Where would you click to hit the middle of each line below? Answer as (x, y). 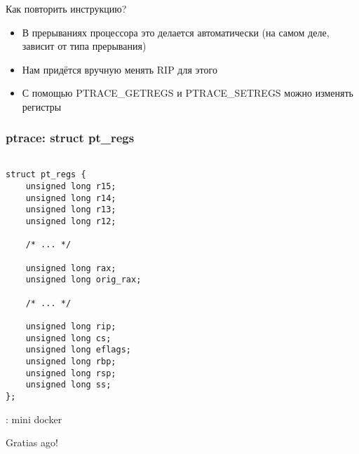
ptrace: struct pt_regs (70, 138)
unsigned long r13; (71, 210)
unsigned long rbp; (71, 361)
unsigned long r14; (71, 198)
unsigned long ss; (68, 385)
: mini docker (34, 419)
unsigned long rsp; (71, 373)
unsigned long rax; (71, 268)
